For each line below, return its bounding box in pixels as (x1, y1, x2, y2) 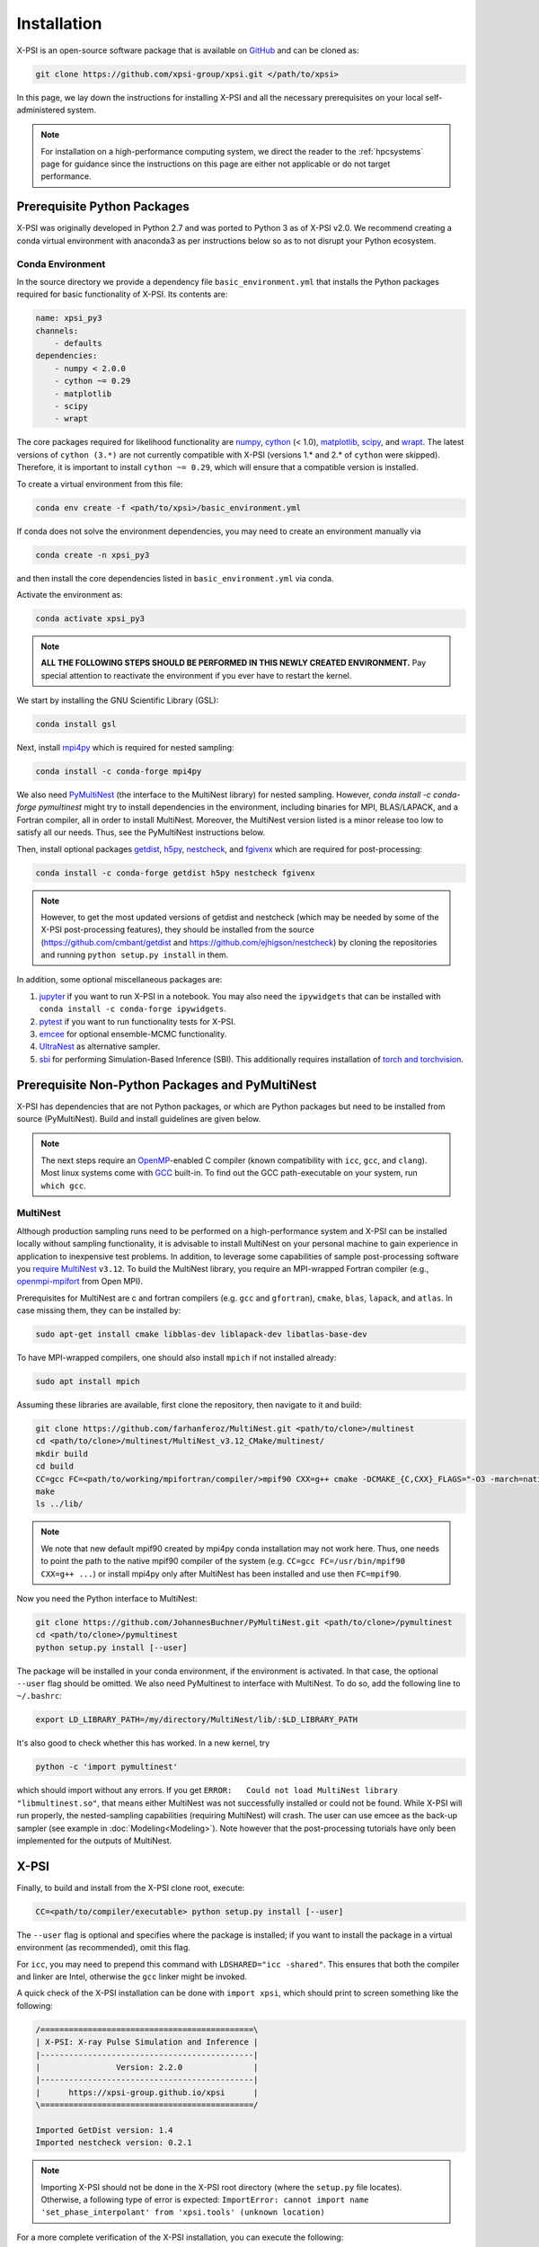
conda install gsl (35, 719, 117, 730)
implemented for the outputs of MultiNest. (16, 1834, 172, 1846)
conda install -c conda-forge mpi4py (35, 766, 202, 777)
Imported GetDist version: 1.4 (35, 2125, 174, 2135)
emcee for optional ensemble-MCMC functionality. (39, 1029, 227, 1040)
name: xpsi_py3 (35, 313, 102, 324)
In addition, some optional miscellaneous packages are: (16, 974, 223, 985)
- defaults (54, 338, 102, 349)
